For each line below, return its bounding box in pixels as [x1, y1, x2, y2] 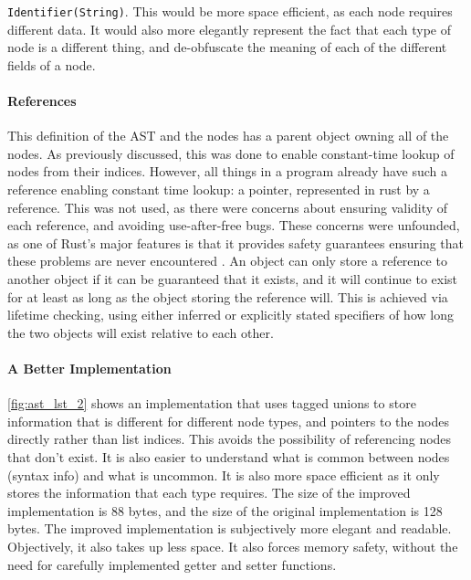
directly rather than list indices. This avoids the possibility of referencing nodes [7, 429, 452, 448]
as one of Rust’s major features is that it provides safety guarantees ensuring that [7, 233, 465, 252]
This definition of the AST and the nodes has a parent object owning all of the [7, 126, 449, 145]
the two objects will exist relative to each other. [7, 322, 274, 342]
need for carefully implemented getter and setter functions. [7, 554, 337, 574]
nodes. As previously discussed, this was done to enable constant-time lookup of [7, 143, 455, 163]
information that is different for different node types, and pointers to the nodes [7, 411, 449, 430]
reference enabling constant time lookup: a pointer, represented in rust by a [7, 180, 430, 199]
